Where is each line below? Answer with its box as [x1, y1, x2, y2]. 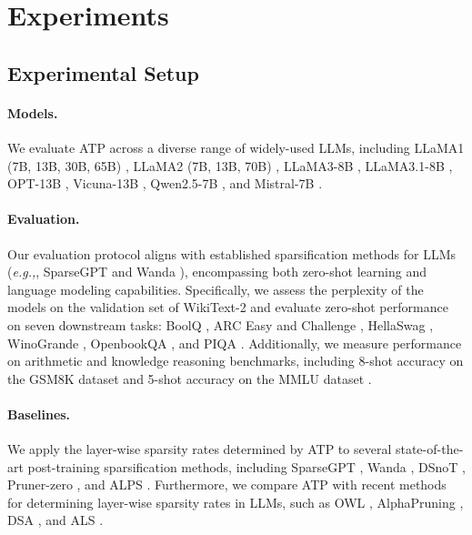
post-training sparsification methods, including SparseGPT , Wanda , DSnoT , [27, 457, 466, 476]
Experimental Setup [7, 58, 199, 86]
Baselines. [7, 404, 71, 423]
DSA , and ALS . [7, 510, 104, 530]
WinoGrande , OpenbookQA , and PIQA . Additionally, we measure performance [7, 333, 462, 352]
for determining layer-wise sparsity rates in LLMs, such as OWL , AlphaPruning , [7, 492, 464, 511]
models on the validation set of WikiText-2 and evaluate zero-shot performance [7, 298, 448, 317]
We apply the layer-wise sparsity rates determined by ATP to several [7, 439, 392, 459]
